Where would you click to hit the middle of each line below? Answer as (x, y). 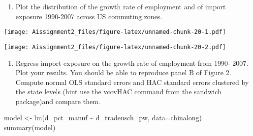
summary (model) (30, 127)
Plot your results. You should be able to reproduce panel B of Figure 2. (123, 72)
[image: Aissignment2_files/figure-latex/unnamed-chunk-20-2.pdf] (115, 47)
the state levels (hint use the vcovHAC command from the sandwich (118, 92)
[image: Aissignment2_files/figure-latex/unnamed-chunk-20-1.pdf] (115, 32)
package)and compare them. (58, 101)
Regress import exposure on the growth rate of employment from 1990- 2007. (132, 63)
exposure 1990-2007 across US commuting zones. (89, 16)
